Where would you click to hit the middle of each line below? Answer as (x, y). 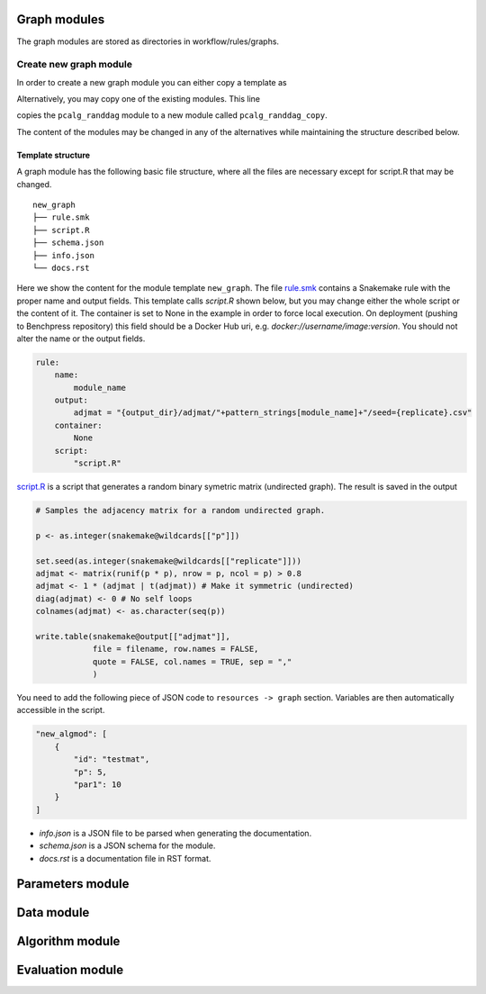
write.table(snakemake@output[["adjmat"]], (133, 636)
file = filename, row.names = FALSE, (175, 649)
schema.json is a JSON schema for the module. (127, 845)
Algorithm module (68, 941)
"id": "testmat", (112, 759)
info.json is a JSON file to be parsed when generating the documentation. (175, 833)
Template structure (53, 155)
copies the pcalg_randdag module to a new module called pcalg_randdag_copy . (172, 115)
